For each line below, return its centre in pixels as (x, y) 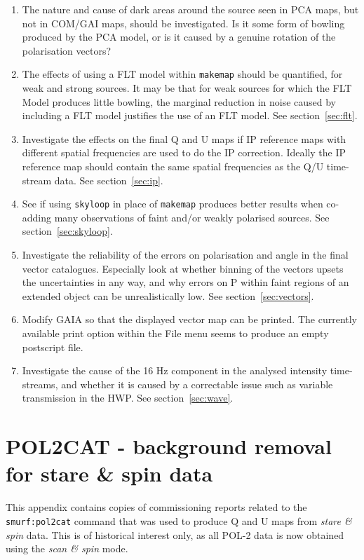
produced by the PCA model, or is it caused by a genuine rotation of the (179, 37)
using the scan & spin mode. (67, 548)
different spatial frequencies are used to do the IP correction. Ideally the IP (184, 152)
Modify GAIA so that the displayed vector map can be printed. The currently (189, 319)
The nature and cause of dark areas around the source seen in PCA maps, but (190, 9)
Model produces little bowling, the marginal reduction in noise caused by (179, 101)
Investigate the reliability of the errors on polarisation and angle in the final (185, 255)
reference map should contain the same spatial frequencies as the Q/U (173, 166)
